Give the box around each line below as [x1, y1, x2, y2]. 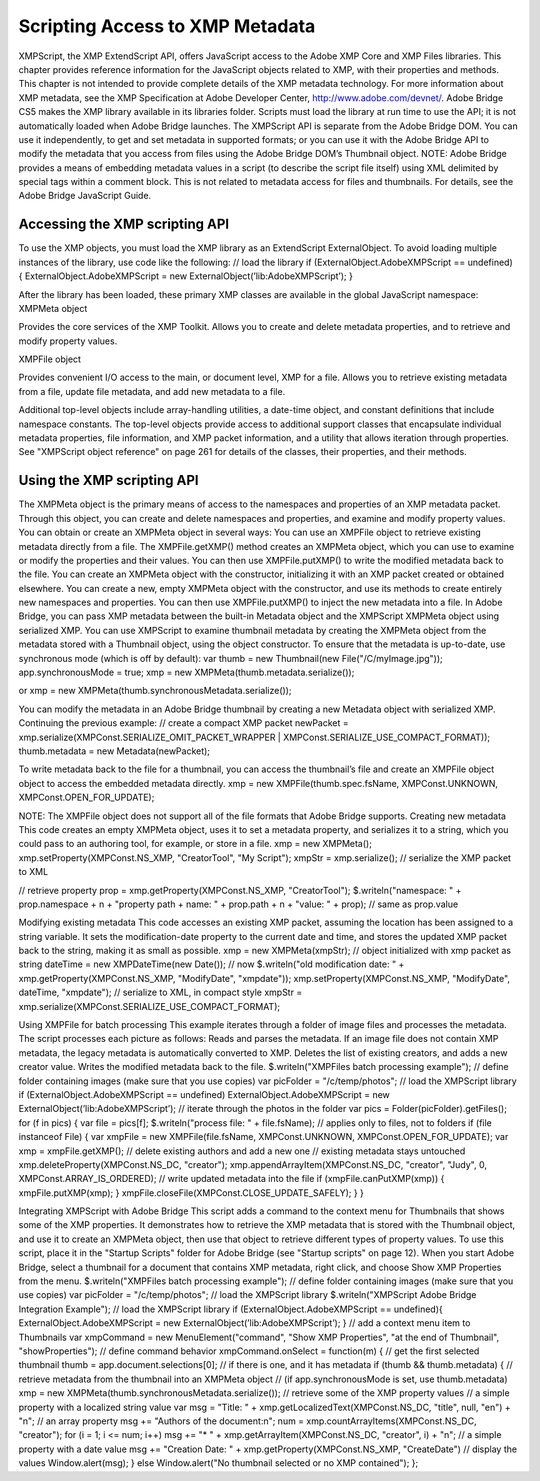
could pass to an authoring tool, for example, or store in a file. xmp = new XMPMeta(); [18, 838, 372, 850]
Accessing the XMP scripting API [18, 216, 230, 233]
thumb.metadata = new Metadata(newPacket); [18, 745, 210, 757]
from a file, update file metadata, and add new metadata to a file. [18, 385, 286, 397]
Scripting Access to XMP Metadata [18, 15, 316, 37]
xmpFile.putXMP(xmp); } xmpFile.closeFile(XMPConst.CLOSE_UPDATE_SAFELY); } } [18, 1186, 365, 1199]
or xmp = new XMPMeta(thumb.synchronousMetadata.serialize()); [18, 685, 292, 697]
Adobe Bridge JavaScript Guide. [18, 190, 152, 202]
